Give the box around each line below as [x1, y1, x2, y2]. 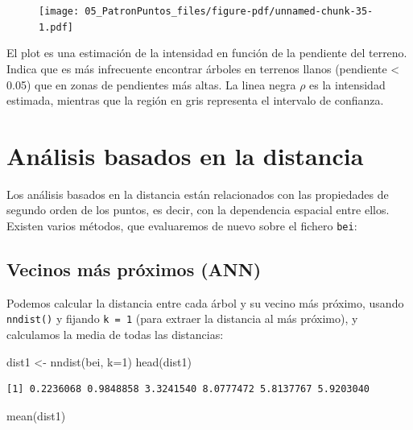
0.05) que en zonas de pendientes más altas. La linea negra [6, 76, 296, 93]
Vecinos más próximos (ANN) [6, 257, 262, 282]
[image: [39, 6, 80, 17]
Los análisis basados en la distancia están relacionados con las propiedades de [6, 185, 389, 202]
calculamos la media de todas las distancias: [6, 326, 224, 343]
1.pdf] [39, 21, 73, 33]
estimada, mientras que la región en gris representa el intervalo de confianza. [6, 92, 384, 109]
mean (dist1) [6, 407, 66, 424]
